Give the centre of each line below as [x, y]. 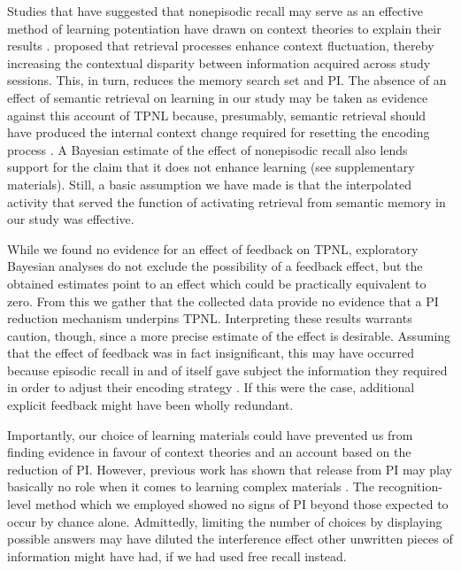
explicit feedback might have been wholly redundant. [150, 405]
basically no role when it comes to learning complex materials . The [191, 486]
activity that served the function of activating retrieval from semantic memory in [227, 201]
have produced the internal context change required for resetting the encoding [219, 132]
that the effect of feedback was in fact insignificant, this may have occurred [211, 353]
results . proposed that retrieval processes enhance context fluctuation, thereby [221, 46]
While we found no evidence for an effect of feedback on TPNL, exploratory [213, 248]
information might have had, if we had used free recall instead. [177, 556]
